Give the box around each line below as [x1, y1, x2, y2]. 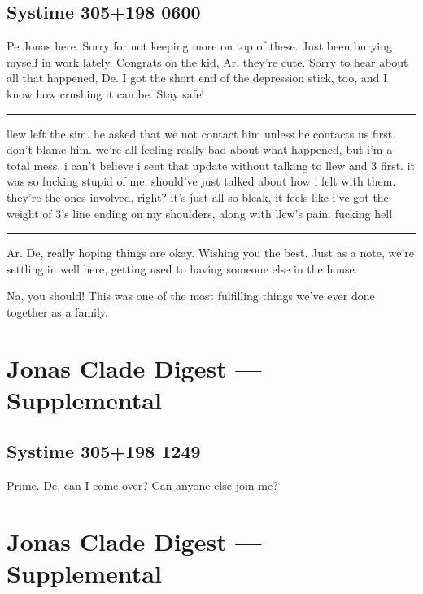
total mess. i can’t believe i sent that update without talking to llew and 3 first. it [7, 156, 416, 173]
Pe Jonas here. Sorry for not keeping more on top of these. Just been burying [7, 37, 392, 55]
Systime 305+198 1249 [7, 439, 201, 464]
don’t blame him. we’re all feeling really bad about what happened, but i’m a [7, 141, 393, 158]
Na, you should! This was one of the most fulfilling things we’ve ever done [7, 287, 375, 304]
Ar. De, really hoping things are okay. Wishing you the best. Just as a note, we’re [7, 244, 415, 261]
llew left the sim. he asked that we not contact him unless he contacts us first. [7, 124, 396, 142]
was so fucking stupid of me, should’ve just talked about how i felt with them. [7, 173, 396, 190]
